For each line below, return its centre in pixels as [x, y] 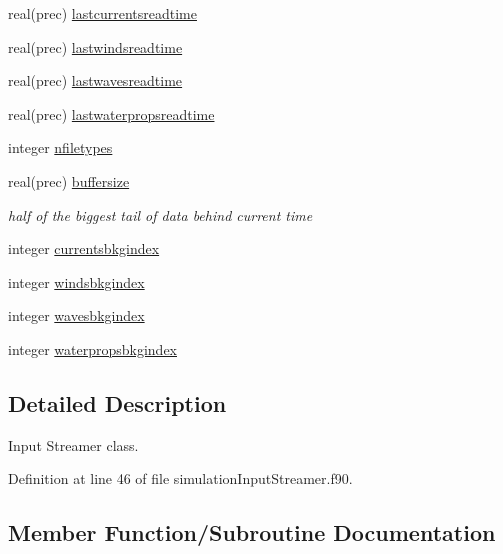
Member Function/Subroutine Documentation [252, 532]
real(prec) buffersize [69, 180]
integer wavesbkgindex [76, 315]
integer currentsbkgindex [84, 248]
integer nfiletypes [60, 147]
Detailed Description [117, 402]
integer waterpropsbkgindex [92, 348]
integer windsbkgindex [76, 281]
